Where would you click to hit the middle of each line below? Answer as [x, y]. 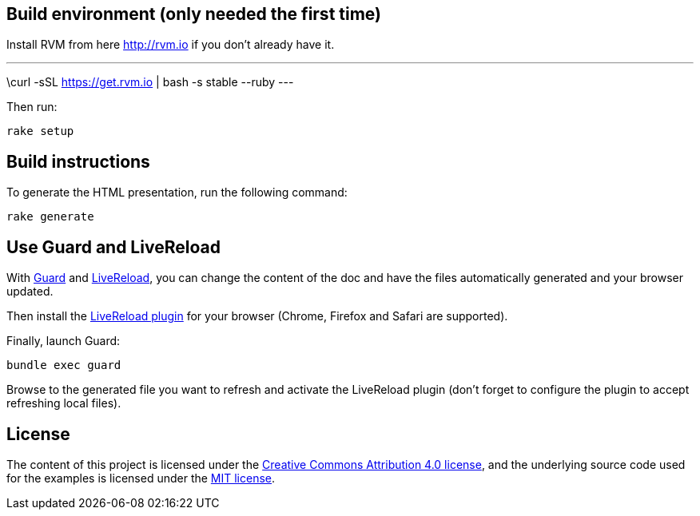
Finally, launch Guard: [64, 341]
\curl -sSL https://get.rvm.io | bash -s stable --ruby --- [150, 82]
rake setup [40, 131]
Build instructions [78, 161]
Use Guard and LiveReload [113, 247]
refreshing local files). [64, 403]
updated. [30, 292]
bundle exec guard [64, 365]
